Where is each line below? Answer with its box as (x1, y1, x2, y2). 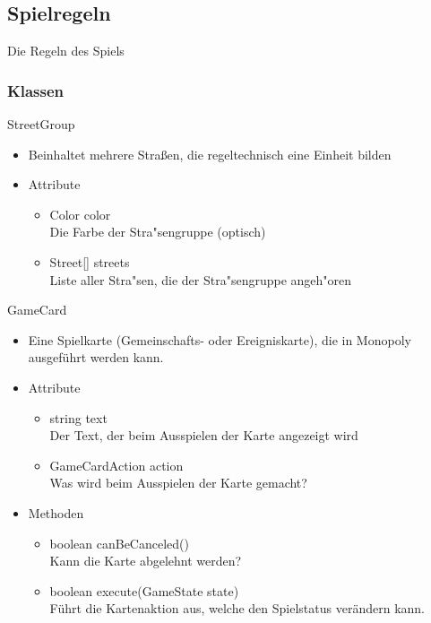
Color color (49, 204, 111, 223)
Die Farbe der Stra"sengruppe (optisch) (49, 222, 266, 241)
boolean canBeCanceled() (49, 533, 189, 552)
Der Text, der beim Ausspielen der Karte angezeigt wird (49, 426, 358, 445)
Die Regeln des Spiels (7, 41, 125, 60)
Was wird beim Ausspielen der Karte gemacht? (49, 473, 307, 492)
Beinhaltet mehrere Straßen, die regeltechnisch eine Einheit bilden (28, 144, 392, 163)
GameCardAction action (49, 455, 184, 474)
